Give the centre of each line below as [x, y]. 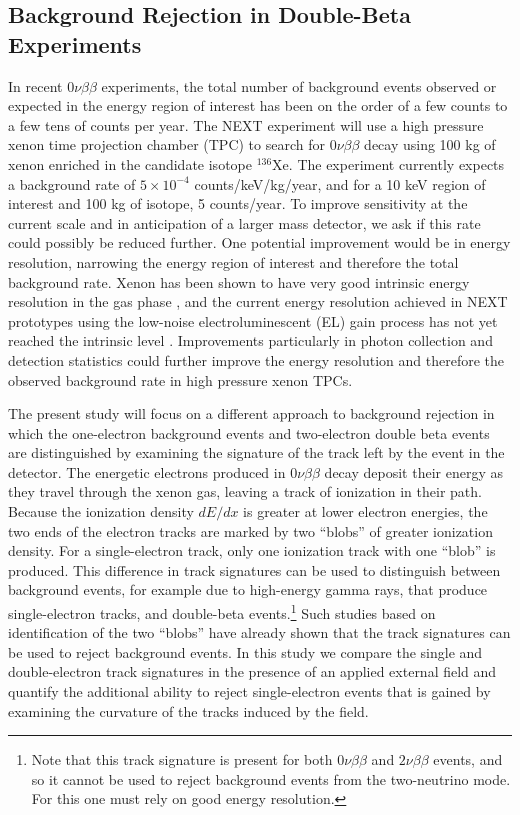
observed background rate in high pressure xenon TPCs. [180, 379]
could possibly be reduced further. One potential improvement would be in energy [259, 242]
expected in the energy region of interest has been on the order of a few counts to [258, 105]
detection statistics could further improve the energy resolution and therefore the [256, 359]
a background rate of [72, 183]
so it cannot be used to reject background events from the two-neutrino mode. [271, 778]
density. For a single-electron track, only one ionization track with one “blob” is [252, 550]
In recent [35, 85]
